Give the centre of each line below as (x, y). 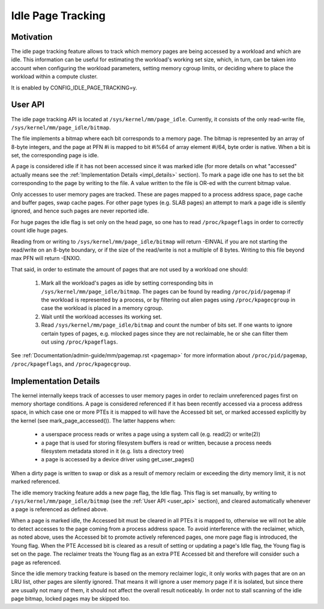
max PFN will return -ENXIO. (46, 258)
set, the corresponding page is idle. (55, 156)
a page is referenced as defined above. (59, 509)
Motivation (32, 37)
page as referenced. (36, 562)
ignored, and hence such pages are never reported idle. (80, 211)
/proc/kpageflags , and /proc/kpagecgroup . (71, 364)
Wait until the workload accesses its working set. (101, 317)
